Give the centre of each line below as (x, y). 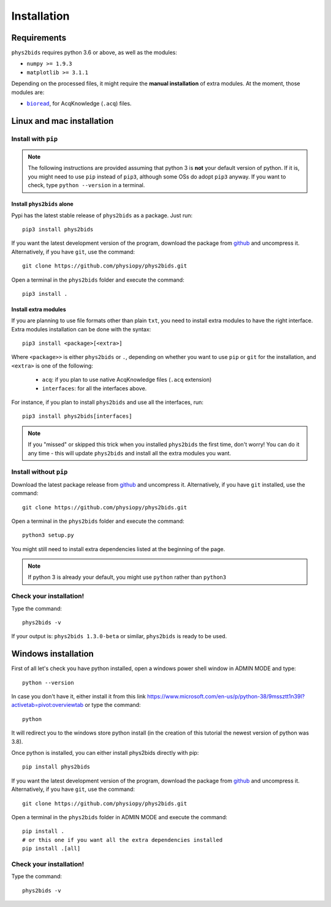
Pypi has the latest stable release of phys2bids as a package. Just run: (102, 215)
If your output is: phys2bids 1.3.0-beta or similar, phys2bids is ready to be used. (119, 636)
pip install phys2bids (56, 767)
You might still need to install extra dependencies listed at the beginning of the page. (118, 549)
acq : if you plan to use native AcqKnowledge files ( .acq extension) (127, 380)
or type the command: (113, 705)
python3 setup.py (48, 535)
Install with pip (35, 139)
